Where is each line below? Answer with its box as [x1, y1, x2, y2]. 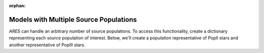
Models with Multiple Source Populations [9, 15, 137, 24]
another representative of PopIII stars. [9, 42, 86, 48]
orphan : [9, 3, 26, 8]
